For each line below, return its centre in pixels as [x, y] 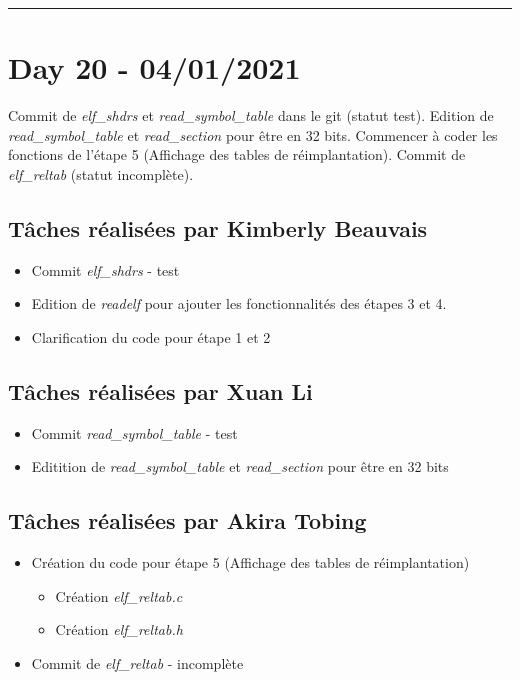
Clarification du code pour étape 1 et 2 [151, 336]
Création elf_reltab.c [119, 595]
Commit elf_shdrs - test [105, 269]
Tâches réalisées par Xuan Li [160, 390]
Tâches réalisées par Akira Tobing [187, 520]
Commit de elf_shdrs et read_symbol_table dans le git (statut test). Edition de [251, 115]
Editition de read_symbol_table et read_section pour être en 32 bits [240, 466]
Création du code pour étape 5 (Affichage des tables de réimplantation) [250, 562]
